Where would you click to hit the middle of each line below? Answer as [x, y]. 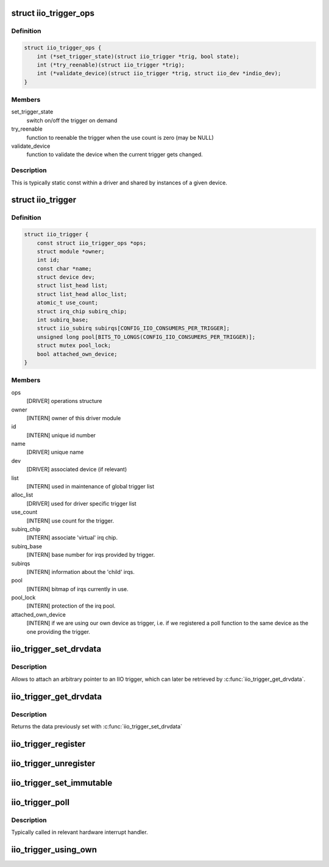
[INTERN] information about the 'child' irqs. [81, 571]
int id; [48, 260]
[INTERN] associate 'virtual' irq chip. [72, 538]
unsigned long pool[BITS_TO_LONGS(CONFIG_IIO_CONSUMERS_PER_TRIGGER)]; [146, 337]
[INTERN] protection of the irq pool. [71, 606]
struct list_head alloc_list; [82, 294]
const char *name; [64, 268]
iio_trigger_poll [41, 802]
